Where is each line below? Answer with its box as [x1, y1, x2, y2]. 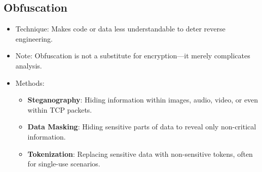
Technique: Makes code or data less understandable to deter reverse [15, 23, 226, 34]
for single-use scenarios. [27, 158, 100, 169]
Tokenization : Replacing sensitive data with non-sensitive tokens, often [27, 148, 253, 159]
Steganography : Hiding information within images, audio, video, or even [27, 94, 258, 105]
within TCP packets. [27, 104, 92, 115]
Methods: [15, 77, 45, 88]
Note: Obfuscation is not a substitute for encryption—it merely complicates [15, 50, 250, 61]
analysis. [15, 60, 42, 71]
